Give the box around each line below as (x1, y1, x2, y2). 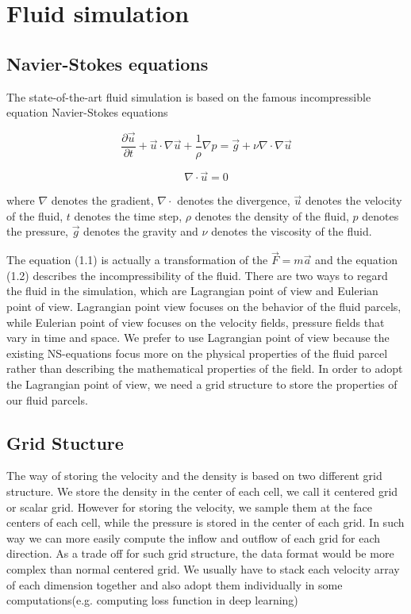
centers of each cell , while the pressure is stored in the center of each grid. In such (6, 514, 405, 531)
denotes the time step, (74, 207, 182, 224)
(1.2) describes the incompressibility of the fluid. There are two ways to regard (6, 267, 388, 283)
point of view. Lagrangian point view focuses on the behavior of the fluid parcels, (6, 298, 401, 315)
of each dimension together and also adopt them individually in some (6, 576, 343, 593)
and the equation (315, 251, 398, 268)
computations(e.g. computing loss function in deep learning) (6, 592, 298, 608)
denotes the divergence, (177, 192, 290, 209)
